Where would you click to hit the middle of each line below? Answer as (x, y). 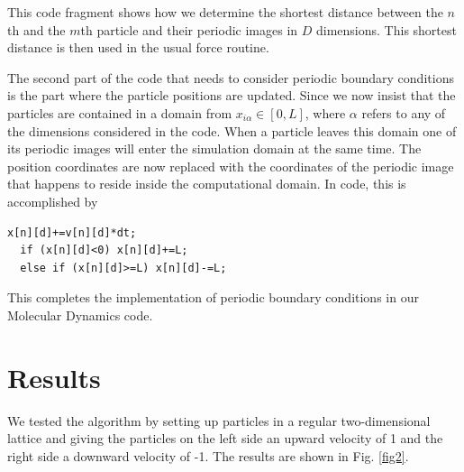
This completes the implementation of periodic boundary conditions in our (213, 297)
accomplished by (53, 201)
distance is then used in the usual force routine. (138, 47)
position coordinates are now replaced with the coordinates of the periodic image (231, 166)
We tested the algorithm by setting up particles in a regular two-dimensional (219, 420)
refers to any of (404, 112)
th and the (36, 29)
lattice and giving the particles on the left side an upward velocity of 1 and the (225, 438)
